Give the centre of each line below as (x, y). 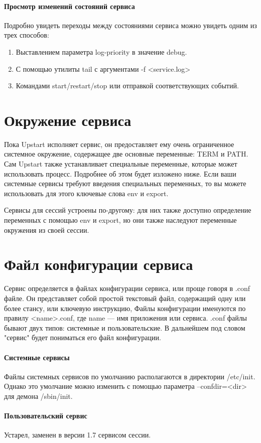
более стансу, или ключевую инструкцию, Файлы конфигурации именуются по (125, 308)
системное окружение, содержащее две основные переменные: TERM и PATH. (126, 154)
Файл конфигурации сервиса (99, 264)
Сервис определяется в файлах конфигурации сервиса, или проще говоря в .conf (127, 288)
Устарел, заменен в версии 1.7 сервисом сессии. (78, 435)
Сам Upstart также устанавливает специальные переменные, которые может (121, 164)
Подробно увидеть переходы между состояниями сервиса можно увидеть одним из (130, 25)
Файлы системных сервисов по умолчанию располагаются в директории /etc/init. (130, 376)
